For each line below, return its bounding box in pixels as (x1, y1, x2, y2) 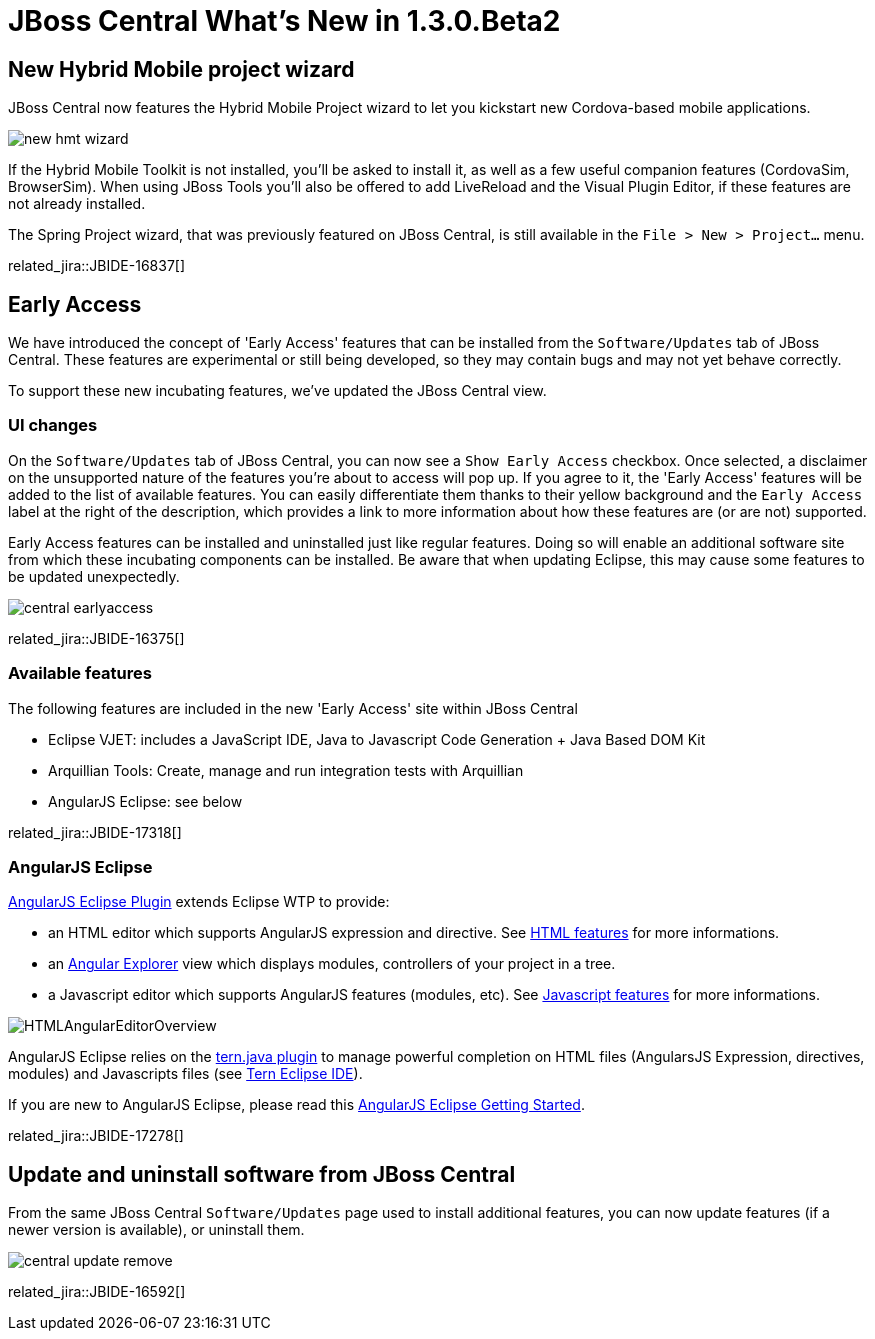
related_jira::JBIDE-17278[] (8, 1127, 184, 1145)
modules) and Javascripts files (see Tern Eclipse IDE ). (8, 1065, 363, 1083)
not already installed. (8, 195, 146, 213)
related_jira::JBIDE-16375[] (8, 629, 185, 647)
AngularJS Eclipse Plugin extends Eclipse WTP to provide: (8, 893, 390, 911)
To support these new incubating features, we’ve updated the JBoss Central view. (8, 382, 547, 400)
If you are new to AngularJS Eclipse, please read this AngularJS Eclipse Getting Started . (8, 1096, 585, 1114)
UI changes (8, 415, 98, 436)
